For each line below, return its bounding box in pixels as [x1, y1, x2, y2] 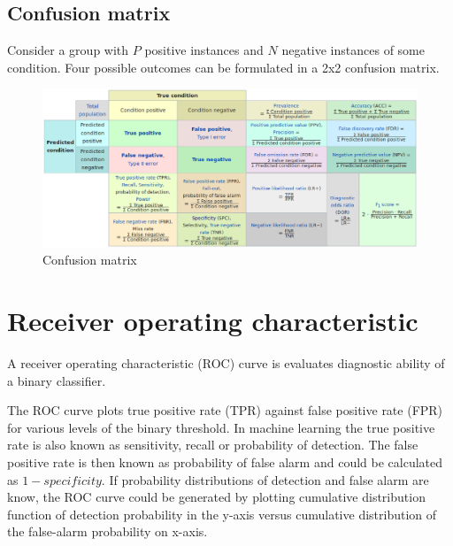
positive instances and [144, 41, 264, 59]
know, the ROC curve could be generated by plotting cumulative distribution [7, 488, 426, 506]
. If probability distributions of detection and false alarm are [101, 470, 429, 488]
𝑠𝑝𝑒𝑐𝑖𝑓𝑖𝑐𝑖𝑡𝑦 [43, 474, 102, 488]
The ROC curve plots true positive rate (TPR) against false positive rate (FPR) [7, 401, 443, 419]
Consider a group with [7, 41, 129, 59]
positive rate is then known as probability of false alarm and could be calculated [7, 452, 442, 471]
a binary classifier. [7, 371, 106, 389]
